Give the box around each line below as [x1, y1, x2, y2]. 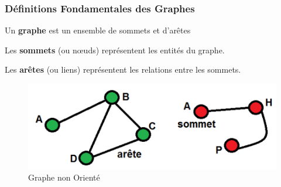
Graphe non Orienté [28, 171, 100, 183]
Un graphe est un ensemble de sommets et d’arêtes [5, 24, 191, 36]
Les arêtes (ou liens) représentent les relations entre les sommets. [5, 63, 241, 76]
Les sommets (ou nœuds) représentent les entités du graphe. [5, 43, 225, 56]
